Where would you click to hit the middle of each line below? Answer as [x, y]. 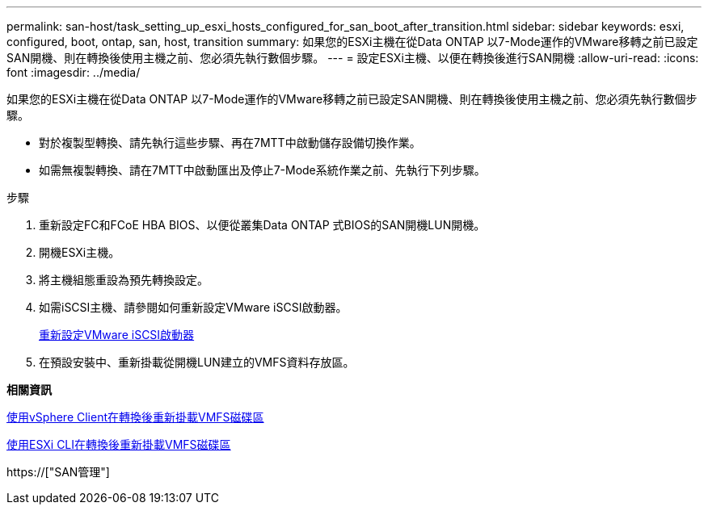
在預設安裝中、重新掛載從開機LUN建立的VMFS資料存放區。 [197, 362]
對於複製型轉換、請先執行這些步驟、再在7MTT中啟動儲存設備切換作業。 [230, 142]
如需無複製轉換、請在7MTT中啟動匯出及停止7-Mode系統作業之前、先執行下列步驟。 [262, 170]
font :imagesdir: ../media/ [74, 72]
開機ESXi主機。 [80, 252]
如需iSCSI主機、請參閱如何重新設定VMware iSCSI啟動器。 [193, 307]
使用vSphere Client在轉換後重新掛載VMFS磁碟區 [135, 417]
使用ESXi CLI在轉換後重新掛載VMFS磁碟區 [119, 444]
